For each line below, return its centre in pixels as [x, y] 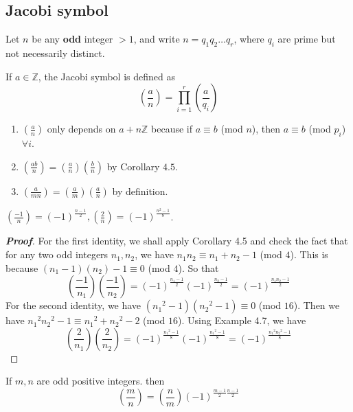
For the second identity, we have [73, 305]
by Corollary [133, 166]
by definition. [140, 191]
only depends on [81, 129]
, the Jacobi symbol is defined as [106, 76]
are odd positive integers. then [101, 381]
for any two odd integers [57, 254]
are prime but [307, 39]
